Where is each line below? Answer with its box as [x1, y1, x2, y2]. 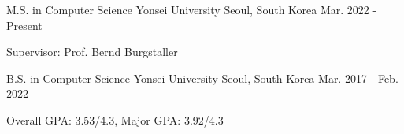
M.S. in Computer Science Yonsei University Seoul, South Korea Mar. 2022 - [6, 2, 377, 17]
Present [6, 17, 43, 33]
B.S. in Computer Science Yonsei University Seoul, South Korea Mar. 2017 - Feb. [6, 69, 398, 86]
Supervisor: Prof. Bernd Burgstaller [6, 43, 178, 60]
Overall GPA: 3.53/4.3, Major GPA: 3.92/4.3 [6, 111, 224, 128]
